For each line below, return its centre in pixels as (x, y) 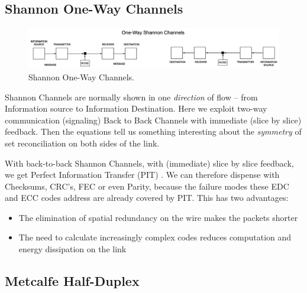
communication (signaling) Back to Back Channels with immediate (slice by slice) (153, 120)
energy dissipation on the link (72, 249)
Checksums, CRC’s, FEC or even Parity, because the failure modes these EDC (147, 186)
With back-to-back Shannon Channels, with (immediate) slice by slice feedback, (149, 163)
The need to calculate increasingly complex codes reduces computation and (155, 237)
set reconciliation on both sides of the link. (82, 143)
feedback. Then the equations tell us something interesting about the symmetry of (153, 131)
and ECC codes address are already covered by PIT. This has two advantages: (147, 198)
